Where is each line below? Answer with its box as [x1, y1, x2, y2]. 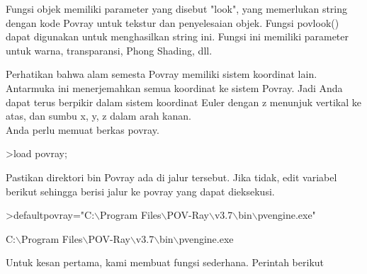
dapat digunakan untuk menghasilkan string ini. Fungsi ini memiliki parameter [6, 29, 349, 44]
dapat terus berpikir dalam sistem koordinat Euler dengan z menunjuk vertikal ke [6, 94, 361, 109]
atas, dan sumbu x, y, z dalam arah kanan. [6, 108, 191, 123]
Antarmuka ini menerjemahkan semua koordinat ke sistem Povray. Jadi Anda [6, 80, 343, 95]
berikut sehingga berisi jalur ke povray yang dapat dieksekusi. [6, 183, 275, 198]
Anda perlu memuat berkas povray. [6, 122, 159, 137]
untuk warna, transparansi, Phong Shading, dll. [6, 42, 213, 57]
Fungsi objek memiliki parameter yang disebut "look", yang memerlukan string [6, 1, 348, 16]
